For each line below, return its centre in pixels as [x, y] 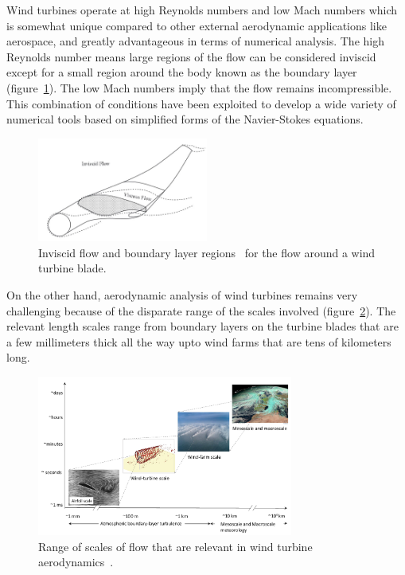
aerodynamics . [76, 562]
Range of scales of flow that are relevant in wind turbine [175, 546]
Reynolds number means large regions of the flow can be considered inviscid [191, 56]
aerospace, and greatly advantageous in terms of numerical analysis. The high [195, 41]
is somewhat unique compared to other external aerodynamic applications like [197, 25]
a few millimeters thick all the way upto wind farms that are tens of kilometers [199, 341]
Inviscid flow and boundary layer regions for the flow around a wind [207, 252]
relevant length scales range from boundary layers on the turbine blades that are [202, 326]
